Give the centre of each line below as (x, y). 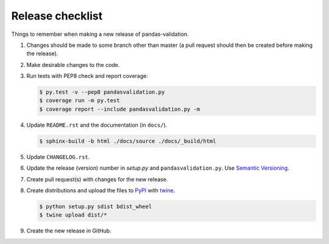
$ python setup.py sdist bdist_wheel (96, 206)
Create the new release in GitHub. (69, 231)
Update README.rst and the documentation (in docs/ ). (97, 125)
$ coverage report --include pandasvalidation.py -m (120, 109)
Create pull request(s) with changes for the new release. (97, 179)
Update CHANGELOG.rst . (58, 157)
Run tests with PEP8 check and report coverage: (87, 76)
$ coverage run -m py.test (80, 101)
